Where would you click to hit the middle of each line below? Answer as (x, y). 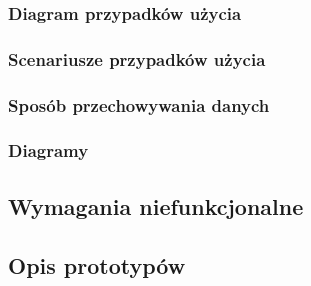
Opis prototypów (97, 264)
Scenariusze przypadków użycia (137, 58)
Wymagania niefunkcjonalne (156, 205)
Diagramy (48, 150)
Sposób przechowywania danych (139, 104)
